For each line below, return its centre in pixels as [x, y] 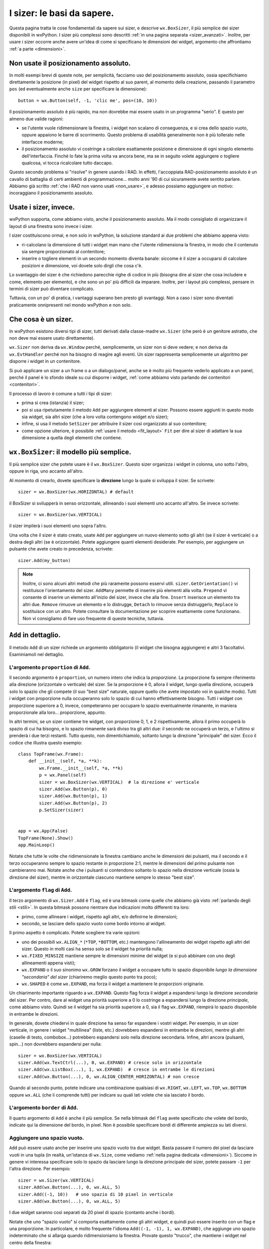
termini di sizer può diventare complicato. [52, 289]
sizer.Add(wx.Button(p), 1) [73, 796]
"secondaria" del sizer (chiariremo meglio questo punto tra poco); [89, 977]
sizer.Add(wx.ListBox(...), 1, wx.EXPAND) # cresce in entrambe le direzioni [117, 1070]
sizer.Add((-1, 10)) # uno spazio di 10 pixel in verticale [96, 1194]
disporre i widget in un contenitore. [45, 361]
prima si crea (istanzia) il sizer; [53, 403]
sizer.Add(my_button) [44, 560]
